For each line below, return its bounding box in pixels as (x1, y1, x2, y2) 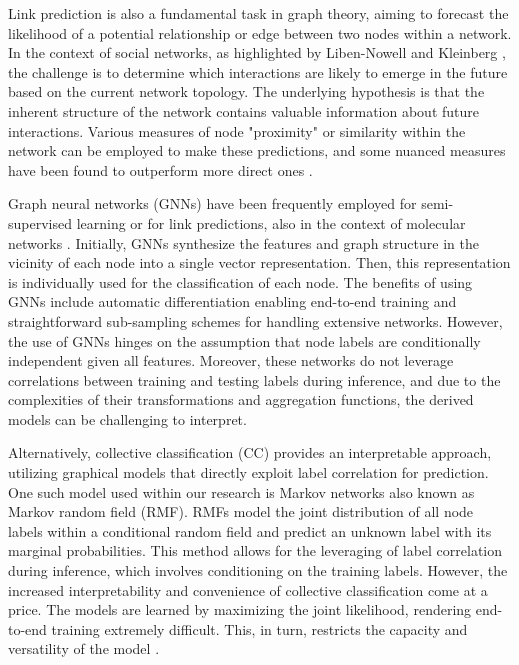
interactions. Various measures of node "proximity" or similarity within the (8, 120, 466, 141)
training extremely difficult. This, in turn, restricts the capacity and (51, 618, 468, 639)
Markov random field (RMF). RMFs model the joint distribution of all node (8, 501, 474, 522)
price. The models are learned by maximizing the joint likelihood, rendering (8, 599, 472, 620)
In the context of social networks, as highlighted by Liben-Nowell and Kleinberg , (8, 42, 506, 63)
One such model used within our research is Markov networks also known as (8, 481, 475, 502)
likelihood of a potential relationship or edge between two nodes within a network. (8, 22, 512, 43)
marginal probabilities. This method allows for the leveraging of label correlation (8, 540, 503, 561)
